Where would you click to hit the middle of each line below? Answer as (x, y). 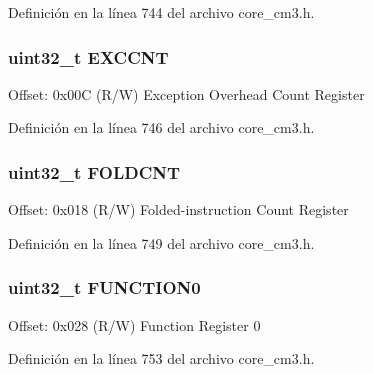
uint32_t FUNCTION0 (104, 287)
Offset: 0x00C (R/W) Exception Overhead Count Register (186, 93)
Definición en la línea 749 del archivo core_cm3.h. (161, 242)
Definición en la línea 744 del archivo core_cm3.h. (161, 12)
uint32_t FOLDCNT (94, 171)
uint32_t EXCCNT (88, 56)
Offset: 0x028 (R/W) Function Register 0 (134, 324)
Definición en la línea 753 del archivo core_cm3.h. (161, 358)
